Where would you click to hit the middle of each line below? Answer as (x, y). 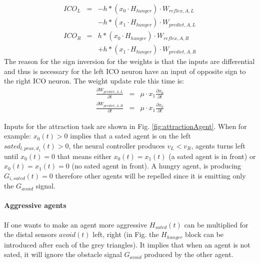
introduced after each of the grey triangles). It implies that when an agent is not (127, 244)
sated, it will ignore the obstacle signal (63, 254)
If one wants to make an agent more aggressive (76, 224)
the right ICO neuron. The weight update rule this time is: (94, 81)
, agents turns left (218, 145)
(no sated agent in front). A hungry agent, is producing (156, 166)
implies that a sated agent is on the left (130, 136)
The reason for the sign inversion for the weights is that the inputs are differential (129, 61)
